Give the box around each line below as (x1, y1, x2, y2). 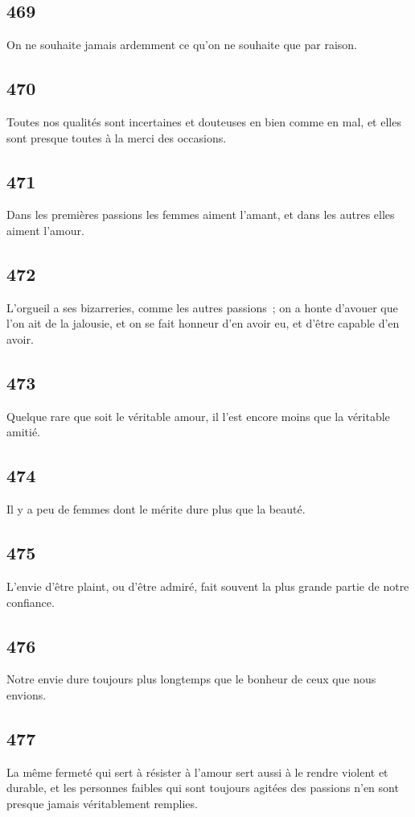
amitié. (6, 423, 40, 440)
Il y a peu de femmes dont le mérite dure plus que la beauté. (6, 501, 306, 518)
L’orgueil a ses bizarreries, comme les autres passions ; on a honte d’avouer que (6, 299, 398, 316)
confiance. (6, 593, 55, 610)
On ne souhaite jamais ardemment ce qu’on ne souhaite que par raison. (6, 36, 357, 53)
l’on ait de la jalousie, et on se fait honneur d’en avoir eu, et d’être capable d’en (6, 315, 400, 332)
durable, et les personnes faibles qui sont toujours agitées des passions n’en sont (6, 779, 399, 796)
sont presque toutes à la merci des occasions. (6, 129, 227, 146)
